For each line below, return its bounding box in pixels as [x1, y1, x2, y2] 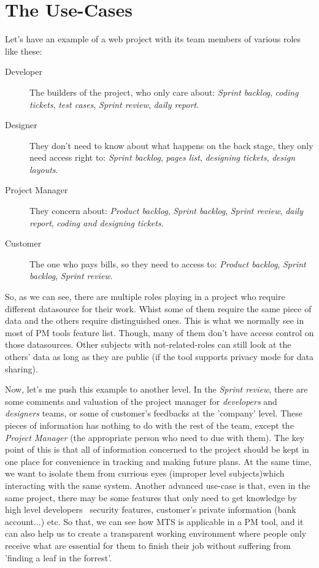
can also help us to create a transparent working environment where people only [5, 527, 307, 540]
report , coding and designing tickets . [29, 216, 164, 229]
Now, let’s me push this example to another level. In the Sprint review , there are [5, 383, 308, 396]
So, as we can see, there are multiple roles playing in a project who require [5, 290, 285, 303]
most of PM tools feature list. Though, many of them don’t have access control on [5, 326, 314, 339]
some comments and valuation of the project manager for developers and [5, 394, 277, 407]
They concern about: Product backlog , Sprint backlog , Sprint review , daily [29, 204, 304, 217]
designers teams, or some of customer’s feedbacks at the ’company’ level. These [5, 407, 303, 420]
